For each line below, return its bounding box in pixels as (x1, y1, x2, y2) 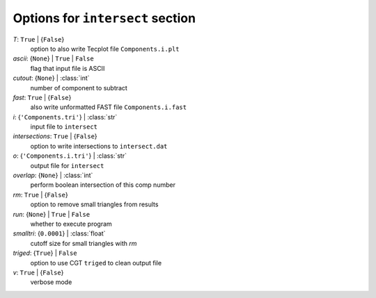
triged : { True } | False (13, 249, 77, 257)
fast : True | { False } (13, 93, 72, 101)
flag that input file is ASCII (30, 64, 105, 72)
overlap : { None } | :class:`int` (13, 171, 93, 180)
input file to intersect (30, 122, 97, 131)
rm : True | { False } (13, 190, 69, 199)
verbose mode (30, 278, 72, 286)
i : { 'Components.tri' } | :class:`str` (13, 113, 118, 121)
